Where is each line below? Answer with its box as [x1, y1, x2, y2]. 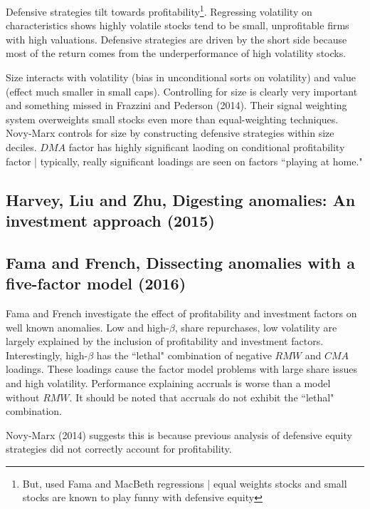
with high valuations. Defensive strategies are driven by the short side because [6, 31, 347, 46]
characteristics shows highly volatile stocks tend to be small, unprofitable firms [6, 18, 349, 33]
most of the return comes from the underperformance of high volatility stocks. [6, 46, 347, 61]
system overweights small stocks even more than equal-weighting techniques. [6, 111, 339, 126]
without [6, 389, 40, 404]
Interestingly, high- [6, 347, 88, 362]
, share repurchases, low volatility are [174, 319, 337, 334]
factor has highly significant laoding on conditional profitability [68, 140, 345, 154]
